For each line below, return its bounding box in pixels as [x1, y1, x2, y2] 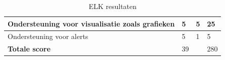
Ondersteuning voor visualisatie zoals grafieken [8, 18, 175, 28]
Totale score [8, 43, 51, 54]
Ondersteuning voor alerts [8, 31, 88, 41]
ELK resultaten [88, 1, 137, 11]
